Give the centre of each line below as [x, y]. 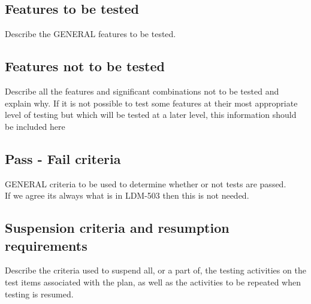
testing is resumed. [39, 294]
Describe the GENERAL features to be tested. [90, 34]
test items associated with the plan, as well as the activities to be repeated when [153, 282]
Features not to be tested [85, 66]
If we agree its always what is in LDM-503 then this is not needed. [127, 195]
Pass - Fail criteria [63, 158]
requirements [46, 245]
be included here [35, 126]
